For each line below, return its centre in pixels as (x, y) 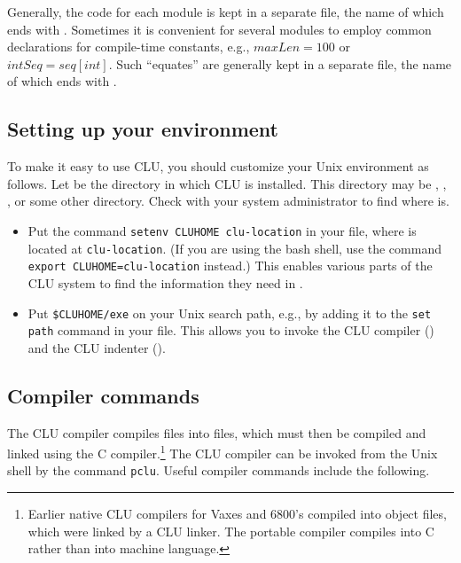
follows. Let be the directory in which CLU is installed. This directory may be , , (227, 183)
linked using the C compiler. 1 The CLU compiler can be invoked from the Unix (223, 452)
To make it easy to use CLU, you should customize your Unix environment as (218, 166)
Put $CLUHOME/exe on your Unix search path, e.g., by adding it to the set (230, 313)
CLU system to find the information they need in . (165, 282)
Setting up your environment (143, 129)
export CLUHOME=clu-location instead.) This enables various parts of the (230, 266)
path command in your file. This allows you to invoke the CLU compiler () (231, 330)
